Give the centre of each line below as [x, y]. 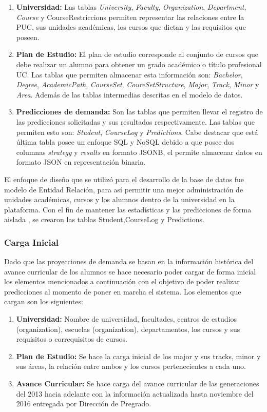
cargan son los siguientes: [44, 301]
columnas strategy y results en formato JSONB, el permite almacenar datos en [139, 152]
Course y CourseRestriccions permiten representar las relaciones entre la [130, 17]
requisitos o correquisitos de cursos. [72, 339]
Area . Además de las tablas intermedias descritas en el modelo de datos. [129, 94]
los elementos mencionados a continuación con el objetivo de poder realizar [122, 281]
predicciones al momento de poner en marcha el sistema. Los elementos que [123, 291]
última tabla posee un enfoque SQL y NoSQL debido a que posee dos [125, 142]
